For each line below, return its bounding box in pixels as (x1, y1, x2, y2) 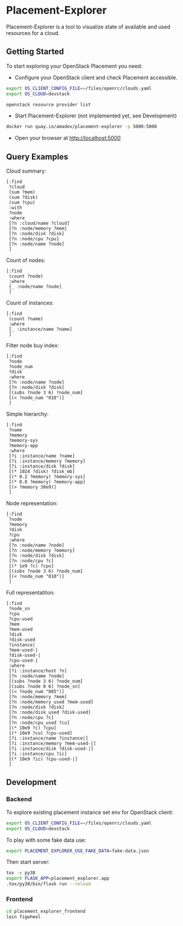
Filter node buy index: (6, 342, 59, 349)
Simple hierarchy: (6, 410, 49, 418)
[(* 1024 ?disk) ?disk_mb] (8, 469, 76, 475)
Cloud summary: (6, 167, 47, 175)
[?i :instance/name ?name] (8, 453, 76, 459)
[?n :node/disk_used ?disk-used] (8, 710, 91, 716)
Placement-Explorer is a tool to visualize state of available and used (6, 23, 171, 30)
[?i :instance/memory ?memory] (8, 458, 86, 464)
